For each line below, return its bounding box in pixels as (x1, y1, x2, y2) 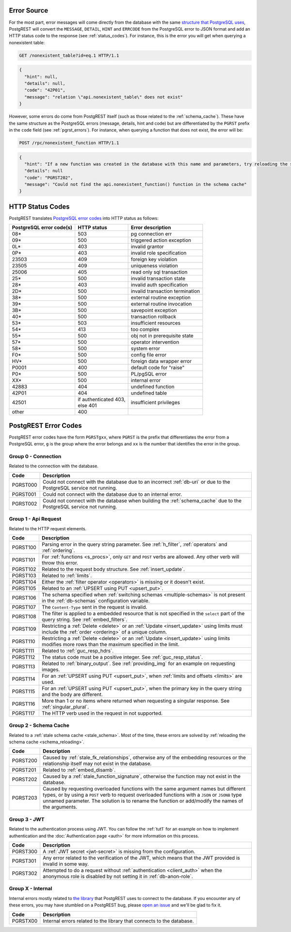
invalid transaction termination (131, 288, 200, 294)
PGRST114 (12, 675, 36, 682)
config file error (131, 352, 167, 359)
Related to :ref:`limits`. (42, 572, 92, 579)
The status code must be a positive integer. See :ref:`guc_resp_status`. (42, 654, 203, 660)
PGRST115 (12, 688, 35, 695)
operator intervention (131, 339, 179, 345)
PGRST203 (12, 795, 37, 801)
